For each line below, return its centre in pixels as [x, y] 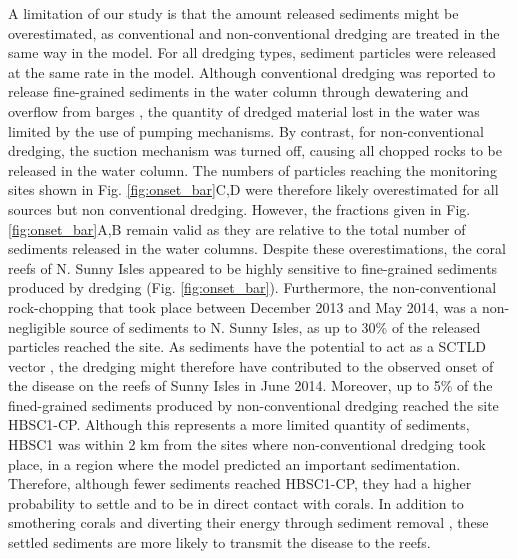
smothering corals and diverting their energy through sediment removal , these [248, 522]
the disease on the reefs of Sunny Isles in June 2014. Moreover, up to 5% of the [250, 385]
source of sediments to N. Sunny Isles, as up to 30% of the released [275, 326]
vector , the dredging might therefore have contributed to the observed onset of [251, 365]
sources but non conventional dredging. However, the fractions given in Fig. [239, 208]
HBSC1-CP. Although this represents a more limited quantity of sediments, [239, 424]
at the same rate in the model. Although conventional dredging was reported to [252, 71]
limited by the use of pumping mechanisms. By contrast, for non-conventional [246, 130]
